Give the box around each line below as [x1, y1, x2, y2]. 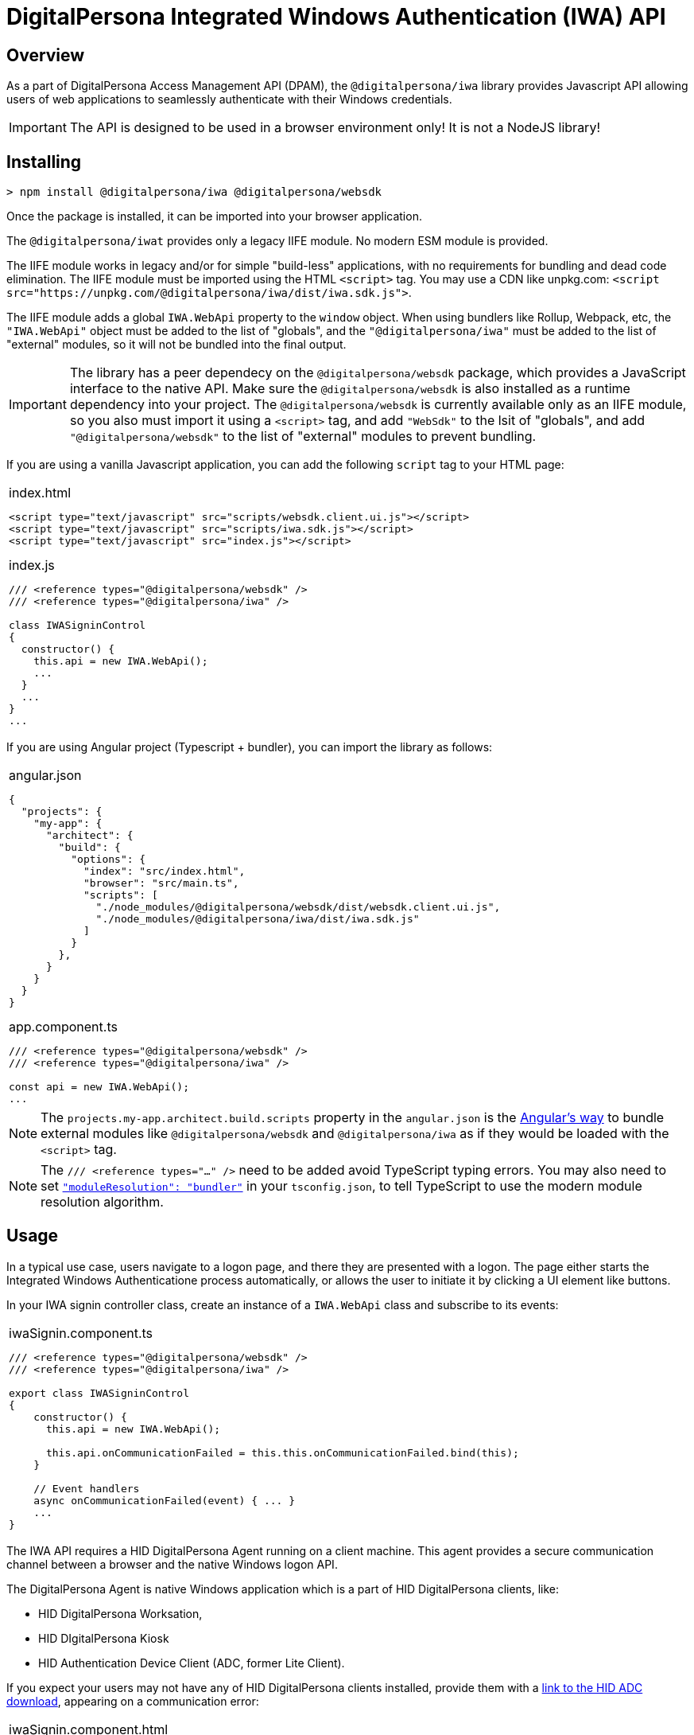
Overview [6, 45, 85, 65]
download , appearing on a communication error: [6, 1694, 259, 1708]
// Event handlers [33, 1482, 140, 1495]
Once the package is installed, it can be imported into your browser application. [6, 209, 422, 224]
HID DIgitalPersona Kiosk [38, 1631, 169, 1645]
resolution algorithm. [41, 1194, 164, 1211]
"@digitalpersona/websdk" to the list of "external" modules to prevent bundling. [69, 428, 537, 445]
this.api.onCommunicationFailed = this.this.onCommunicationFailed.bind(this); [45, 1446, 519, 1459]
